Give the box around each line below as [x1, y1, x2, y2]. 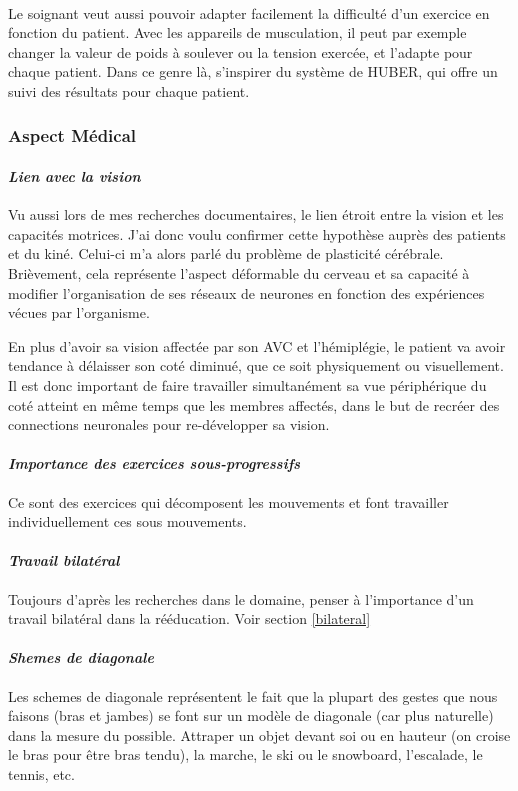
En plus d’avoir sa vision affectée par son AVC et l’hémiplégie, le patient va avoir [8, 335, 506, 356]
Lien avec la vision [8, 166, 141, 186]
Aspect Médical [8, 123, 137, 148]
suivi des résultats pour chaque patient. [8, 80, 250, 101]
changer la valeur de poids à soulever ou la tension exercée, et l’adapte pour [8, 41, 473, 62]
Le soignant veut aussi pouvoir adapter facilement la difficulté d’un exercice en [8, 2, 490, 23]
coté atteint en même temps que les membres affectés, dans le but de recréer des [8, 394, 500, 415]
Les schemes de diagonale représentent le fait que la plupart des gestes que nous [8, 685, 498, 706]
